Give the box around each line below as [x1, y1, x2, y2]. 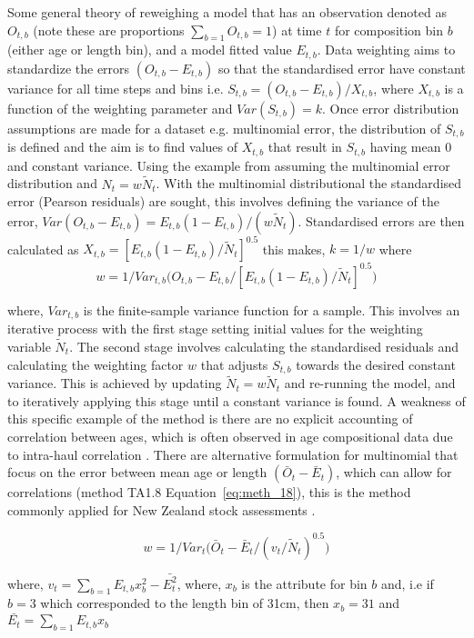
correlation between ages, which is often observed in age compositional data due [7, 427, 453, 446]
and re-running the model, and [284, 374, 456, 393]
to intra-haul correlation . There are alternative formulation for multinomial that [7, 444, 459, 464]
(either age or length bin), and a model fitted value [7, 40, 292, 59]
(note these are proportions [33, 20, 185, 39]
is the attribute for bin [241, 573, 368, 593]
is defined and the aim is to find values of [7, 137, 238, 156]
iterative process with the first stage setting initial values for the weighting [7, 319, 423, 338]
